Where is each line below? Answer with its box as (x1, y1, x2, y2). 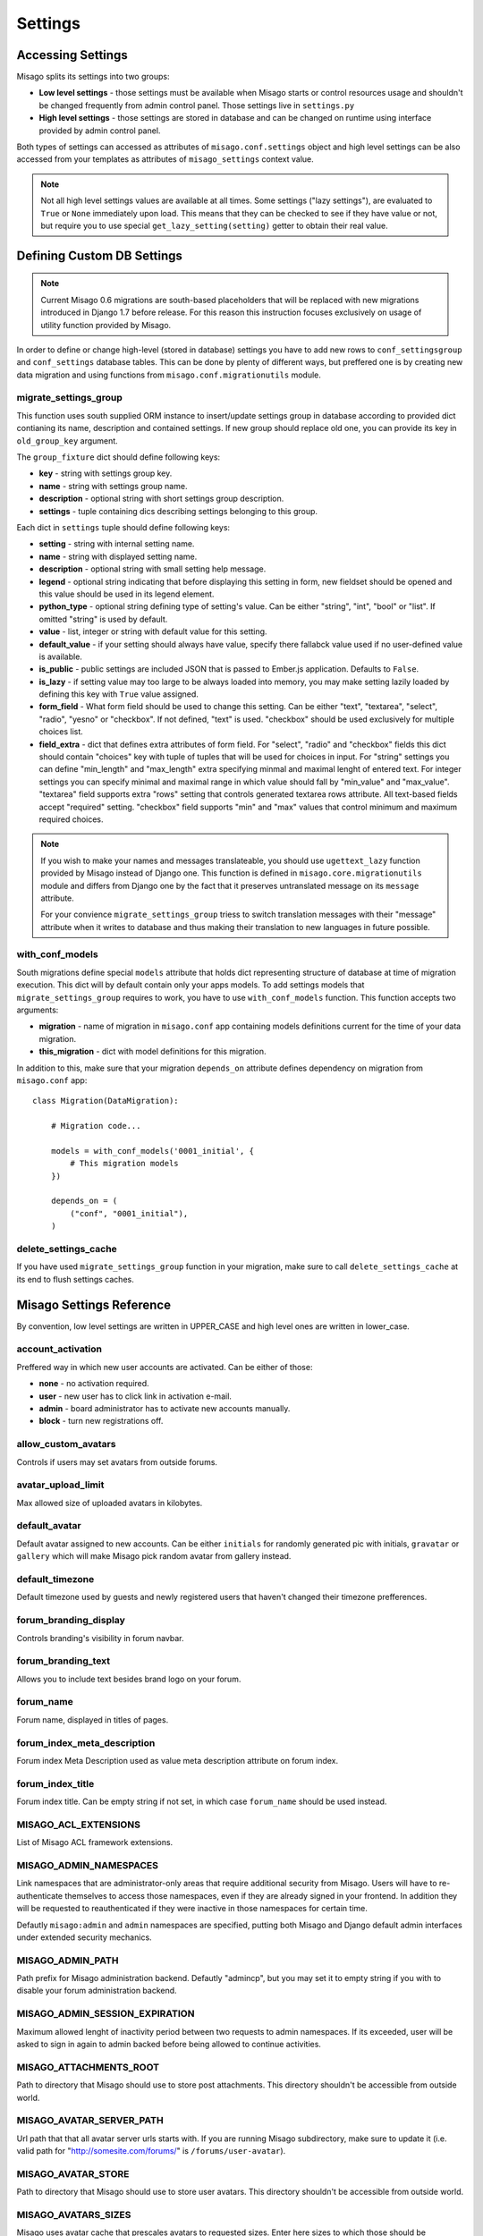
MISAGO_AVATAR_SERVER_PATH (16, 2114, 165, 2127)
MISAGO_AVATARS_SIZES (16, 2208, 131, 2221)
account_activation (16, 1342, 103, 1355)
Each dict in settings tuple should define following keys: (16, 521, 231, 532)
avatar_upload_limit (16, 1478, 105, 1491)
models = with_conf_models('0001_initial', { (50, 1146, 255, 1156)
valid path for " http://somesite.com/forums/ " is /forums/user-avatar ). (16, 2146, 286, 2156)
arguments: (16, 1004, 59, 1015)
